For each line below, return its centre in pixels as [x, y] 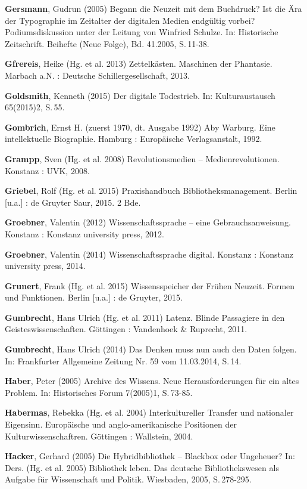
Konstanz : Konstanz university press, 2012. [85, 233]
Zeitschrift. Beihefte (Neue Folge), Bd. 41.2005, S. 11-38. [107, 43]
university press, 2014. [45, 266]
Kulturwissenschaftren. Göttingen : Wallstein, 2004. [99, 436]
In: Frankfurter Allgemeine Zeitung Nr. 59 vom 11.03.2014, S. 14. [123, 360]
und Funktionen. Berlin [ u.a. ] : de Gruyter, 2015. [94, 297]
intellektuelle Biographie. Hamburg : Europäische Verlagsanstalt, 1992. [134, 139]
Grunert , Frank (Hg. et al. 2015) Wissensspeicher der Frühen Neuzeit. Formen [150, 285]
